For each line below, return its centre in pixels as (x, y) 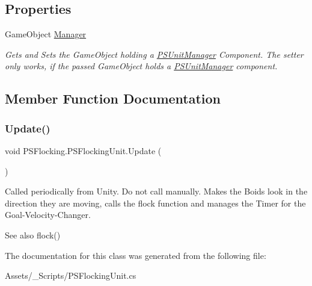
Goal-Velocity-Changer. (48, 215)
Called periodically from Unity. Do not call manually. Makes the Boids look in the (156, 191)
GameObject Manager (46, 34)
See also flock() (33, 235)
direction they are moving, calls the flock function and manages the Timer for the (155, 203)
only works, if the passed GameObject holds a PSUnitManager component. (141, 66)
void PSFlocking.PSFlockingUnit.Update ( (83, 150)
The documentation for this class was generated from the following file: (136, 255)
